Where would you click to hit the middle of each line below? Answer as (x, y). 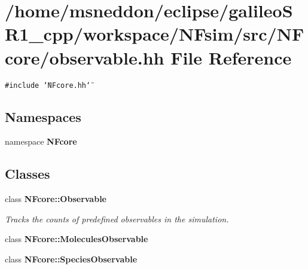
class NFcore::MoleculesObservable (77, 239)
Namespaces (43, 116)
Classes (28, 174)
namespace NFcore (41, 141)
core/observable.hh (85, 57)
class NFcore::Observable (56, 199)
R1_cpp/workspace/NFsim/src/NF (155, 34)
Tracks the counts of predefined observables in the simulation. (117, 218)
